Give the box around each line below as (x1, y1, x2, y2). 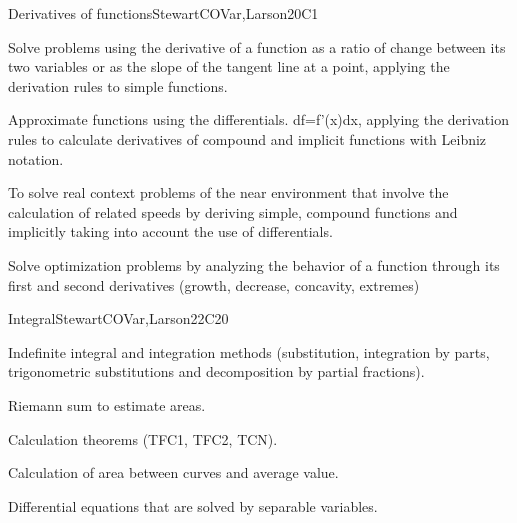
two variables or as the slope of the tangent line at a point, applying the (8, 56, 450, 77)
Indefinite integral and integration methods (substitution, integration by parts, (8, 341, 490, 362)
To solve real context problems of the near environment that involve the (8, 182, 449, 203)
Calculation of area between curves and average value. (8, 462, 339, 483)
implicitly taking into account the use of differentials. (8, 221, 333, 242)
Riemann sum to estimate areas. (8, 394, 206, 415)
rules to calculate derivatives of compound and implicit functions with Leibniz (8, 128, 487, 149)
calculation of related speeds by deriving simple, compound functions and (8, 201, 458, 222)
